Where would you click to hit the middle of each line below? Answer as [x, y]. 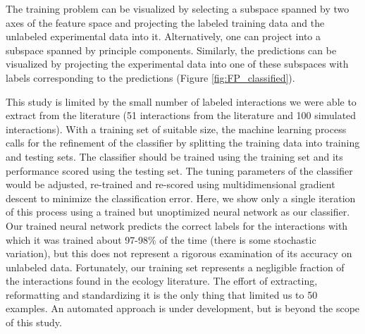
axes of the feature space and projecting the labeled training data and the [165, 22]
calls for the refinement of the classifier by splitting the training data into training [183, 143]
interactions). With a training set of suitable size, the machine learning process [176, 129]
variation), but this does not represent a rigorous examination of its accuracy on [179, 253]
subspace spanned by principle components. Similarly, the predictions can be [171, 50]
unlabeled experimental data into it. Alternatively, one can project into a [163, 36]
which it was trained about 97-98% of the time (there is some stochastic [161, 239]
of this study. [34, 322]
